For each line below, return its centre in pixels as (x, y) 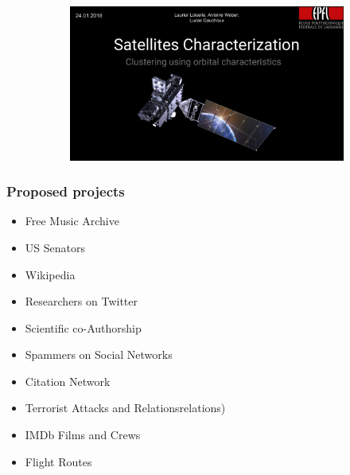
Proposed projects (66, 191)
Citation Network (68, 381)
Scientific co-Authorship (83, 327)
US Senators (55, 247)
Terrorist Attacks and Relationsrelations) (125, 408)
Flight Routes (58, 461)
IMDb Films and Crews (83, 435)
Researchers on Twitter (82, 301)
